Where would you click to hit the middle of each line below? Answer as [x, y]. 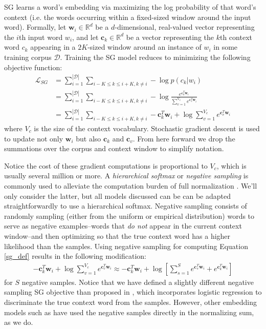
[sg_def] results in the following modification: [75, 256]
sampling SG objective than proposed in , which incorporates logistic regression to [133, 292]
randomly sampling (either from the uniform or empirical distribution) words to [129, 215]
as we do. [19, 322]
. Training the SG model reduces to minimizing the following [155, 57]
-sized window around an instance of [145, 47]
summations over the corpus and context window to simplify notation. [114, 148]
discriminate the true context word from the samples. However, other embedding [130, 302]
